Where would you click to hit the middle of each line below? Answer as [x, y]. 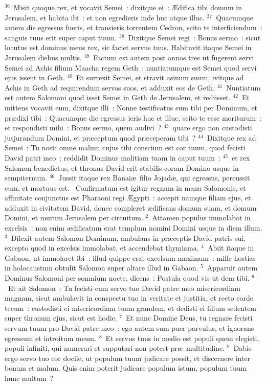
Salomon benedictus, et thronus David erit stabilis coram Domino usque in [122, 167]
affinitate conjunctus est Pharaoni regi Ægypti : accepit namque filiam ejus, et [128, 198]
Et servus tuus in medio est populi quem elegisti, [182, 338]
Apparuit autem [232, 268]
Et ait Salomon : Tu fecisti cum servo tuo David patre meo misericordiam [124, 288]
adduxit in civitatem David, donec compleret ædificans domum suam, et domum [131, 207]
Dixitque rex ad [231, 137]
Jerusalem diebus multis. [43, 57]
